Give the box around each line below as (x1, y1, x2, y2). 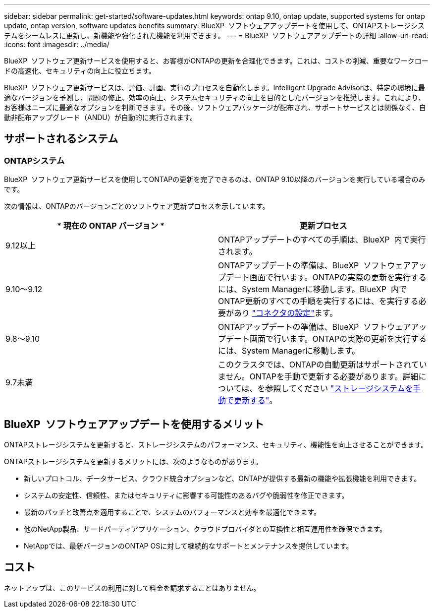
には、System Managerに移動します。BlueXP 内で (218, 284, 407, 295)
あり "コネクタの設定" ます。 (234, 308, 338, 318)
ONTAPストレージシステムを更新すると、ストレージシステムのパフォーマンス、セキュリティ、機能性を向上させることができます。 (4, 440, 428, 449)
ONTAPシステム (4, 155, 65, 166)
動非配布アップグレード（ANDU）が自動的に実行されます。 (4, 113, 197, 122)
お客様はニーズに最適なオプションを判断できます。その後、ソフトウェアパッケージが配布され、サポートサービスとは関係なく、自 (4, 103, 426, 112)
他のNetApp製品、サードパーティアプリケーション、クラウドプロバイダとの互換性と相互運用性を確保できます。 (24, 525, 387, 534)
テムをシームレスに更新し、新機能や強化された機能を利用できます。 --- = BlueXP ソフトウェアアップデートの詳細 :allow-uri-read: (4, 31, 429, 40)
